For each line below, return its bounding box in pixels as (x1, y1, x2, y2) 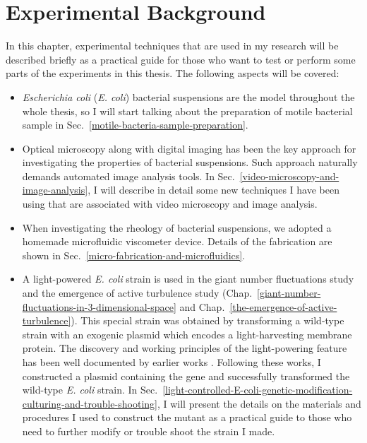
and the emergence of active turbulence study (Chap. (22, 285, 253, 300)
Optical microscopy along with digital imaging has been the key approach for (22, 141, 356, 155)
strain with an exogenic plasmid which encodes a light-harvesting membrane (22, 326, 352, 341)
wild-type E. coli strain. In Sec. (22, 382, 158, 397)
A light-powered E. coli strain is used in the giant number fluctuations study (22, 271, 354, 286)
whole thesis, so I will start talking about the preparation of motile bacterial (22, 103, 353, 118)
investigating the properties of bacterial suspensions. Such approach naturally (22, 155, 358, 170)
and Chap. (179, 299, 225, 314)
